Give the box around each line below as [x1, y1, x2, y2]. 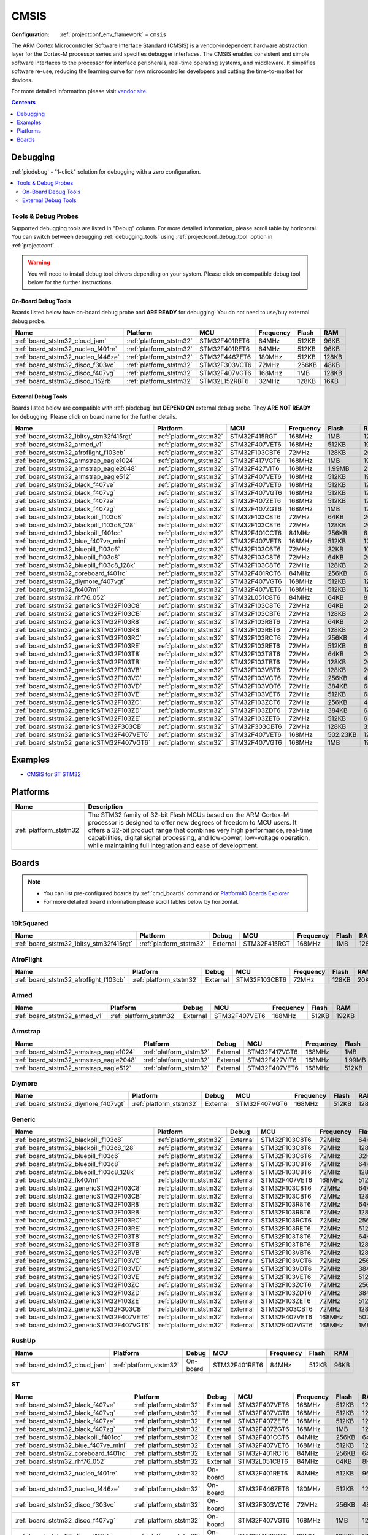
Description [88, 802, 123, 811]
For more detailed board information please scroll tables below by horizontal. [43, 898, 239, 906]
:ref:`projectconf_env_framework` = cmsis [59, 31, 167, 38]
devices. [11, 76, 33, 84]
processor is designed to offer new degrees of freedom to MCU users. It [88, 818, 297, 827]
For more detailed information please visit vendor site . [11, 87, 148, 95]
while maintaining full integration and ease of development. [88, 841, 259, 850]
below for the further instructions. [28, 279, 113, 286]
